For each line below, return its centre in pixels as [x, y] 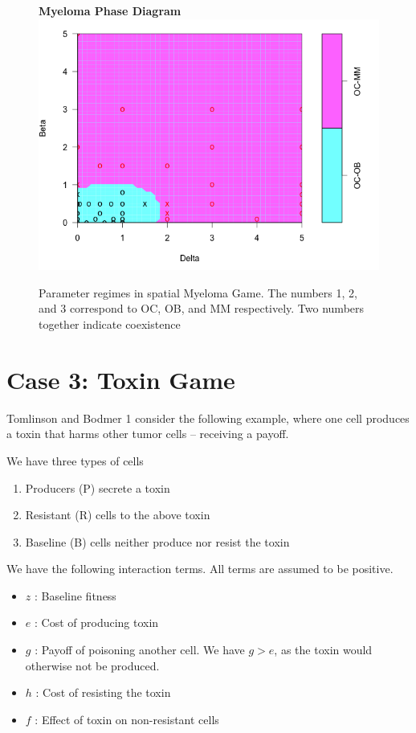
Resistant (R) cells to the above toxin [118, 515]
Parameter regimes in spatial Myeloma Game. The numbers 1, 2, [198, 292]
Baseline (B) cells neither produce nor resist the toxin [157, 541]
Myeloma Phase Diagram [110, 10]
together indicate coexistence [110, 324]
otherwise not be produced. [92, 665]
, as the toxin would [323, 650]
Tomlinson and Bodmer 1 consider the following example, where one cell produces [208, 418]
